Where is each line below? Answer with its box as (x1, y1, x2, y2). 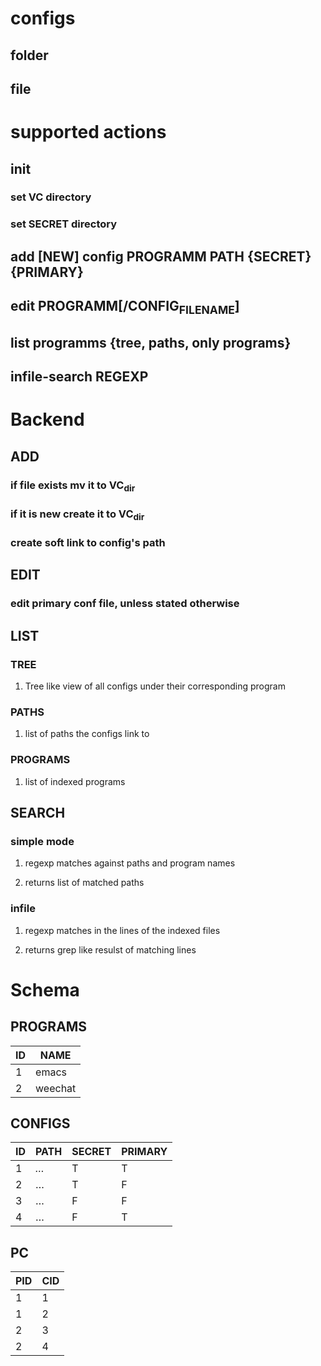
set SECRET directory (10, 217, 118, 231)
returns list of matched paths (24, 877, 145, 889)
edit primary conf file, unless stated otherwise (10, 597, 240, 611)
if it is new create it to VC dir (10, 507, 145, 523)
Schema (10, 978, 80, 1001)
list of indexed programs (24, 775, 126, 787)
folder (10, 47, 49, 64)
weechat (35, 1081, 77, 1095)
